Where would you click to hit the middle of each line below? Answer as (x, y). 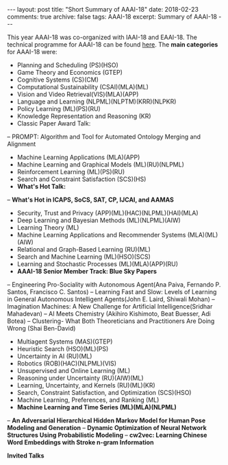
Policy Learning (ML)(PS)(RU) (59, 109)
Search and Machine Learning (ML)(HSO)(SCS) (84, 257)
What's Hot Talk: (41, 186)
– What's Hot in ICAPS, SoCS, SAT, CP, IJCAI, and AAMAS (91, 200)
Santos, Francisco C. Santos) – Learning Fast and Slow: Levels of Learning (112, 292)
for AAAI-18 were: (32, 52)
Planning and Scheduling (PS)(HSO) (67, 65)
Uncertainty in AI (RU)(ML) (54, 356)
